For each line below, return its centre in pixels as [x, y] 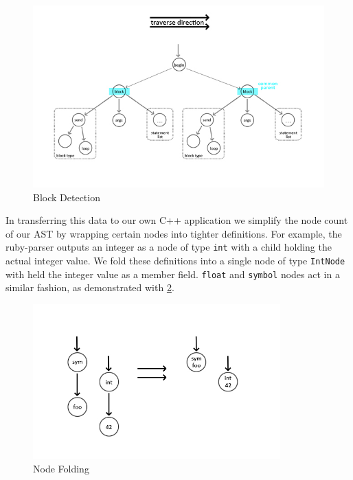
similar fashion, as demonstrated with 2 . [90, 287]
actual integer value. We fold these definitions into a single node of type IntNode [175, 261]
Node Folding [61, 468]
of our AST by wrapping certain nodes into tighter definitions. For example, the [174, 233]
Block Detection [67, 197]
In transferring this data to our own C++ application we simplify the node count [177, 220]
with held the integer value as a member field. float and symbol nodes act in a [173, 274]
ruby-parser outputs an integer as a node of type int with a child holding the [169, 247]
